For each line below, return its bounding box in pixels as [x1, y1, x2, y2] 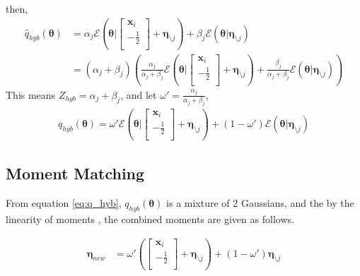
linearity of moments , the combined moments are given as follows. [6, 211, 294, 226]
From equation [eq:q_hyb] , [6, 196, 122, 210]
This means [6, 87, 56, 102]
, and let [120, 87, 157, 102]
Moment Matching [6, 162, 145, 184]
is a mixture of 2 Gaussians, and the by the [166, 196, 354, 210]
